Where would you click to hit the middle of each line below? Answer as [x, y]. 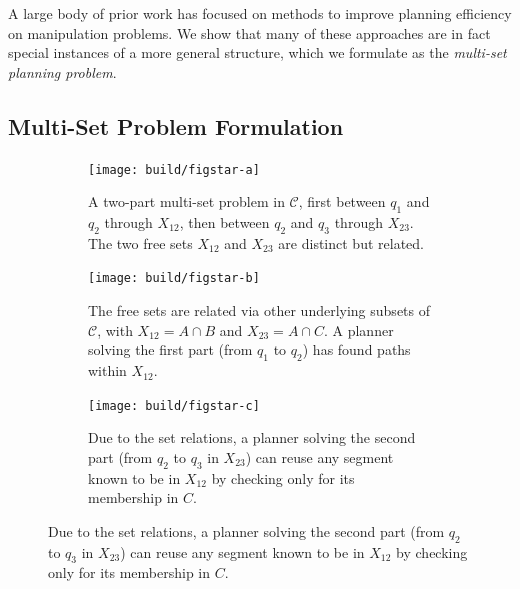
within [107, 370]
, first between [342, 201]
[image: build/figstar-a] [174, 169]
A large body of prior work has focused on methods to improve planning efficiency [260, 13]
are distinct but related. [351, 242]
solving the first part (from [170, 349]
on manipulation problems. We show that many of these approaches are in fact [249, 32]
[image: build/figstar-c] [174, 405]
